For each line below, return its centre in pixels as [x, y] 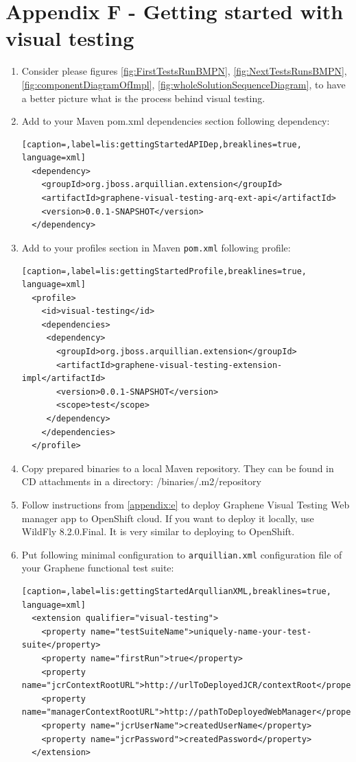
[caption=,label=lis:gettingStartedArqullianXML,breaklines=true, [176, 592]
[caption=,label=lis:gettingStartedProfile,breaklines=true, [164, 271]
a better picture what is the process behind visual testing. [143, 98]
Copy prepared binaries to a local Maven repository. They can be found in [178, 468]
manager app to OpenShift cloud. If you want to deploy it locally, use [168, 518]
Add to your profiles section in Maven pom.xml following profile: [156, 247]
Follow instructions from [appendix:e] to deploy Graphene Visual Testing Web [186, 504]
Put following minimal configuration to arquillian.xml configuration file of [182, 554]
